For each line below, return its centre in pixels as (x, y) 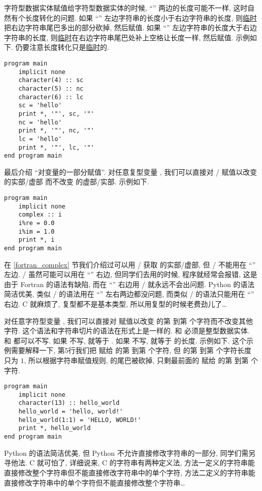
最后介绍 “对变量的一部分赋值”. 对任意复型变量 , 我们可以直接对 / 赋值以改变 (131, 171)
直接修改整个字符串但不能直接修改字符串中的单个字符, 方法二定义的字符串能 (130, 472)
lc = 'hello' (40, 139)
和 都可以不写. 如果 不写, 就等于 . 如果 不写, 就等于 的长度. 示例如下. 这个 (125, 340)
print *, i (37, 240)
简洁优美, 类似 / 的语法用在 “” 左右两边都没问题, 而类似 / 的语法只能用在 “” (129, 294)
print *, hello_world (54, 428)
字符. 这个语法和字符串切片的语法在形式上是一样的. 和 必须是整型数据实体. (127, 331)
